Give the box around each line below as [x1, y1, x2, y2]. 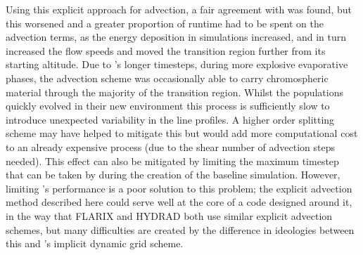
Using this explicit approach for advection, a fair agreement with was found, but [6, 2, 352, 16]
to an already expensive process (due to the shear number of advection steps [6, 139, 336, 154]
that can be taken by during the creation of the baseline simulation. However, [6, 167, 340, 182]
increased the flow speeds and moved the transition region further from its [6, 43, 326, 58]
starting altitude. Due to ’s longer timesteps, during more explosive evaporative [6, 57, 348, 72]
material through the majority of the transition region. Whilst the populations [6, 84, 344, 99]
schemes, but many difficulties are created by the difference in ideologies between [6, 222, 355, 237]
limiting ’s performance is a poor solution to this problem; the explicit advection [6, 181, 352, 195]
